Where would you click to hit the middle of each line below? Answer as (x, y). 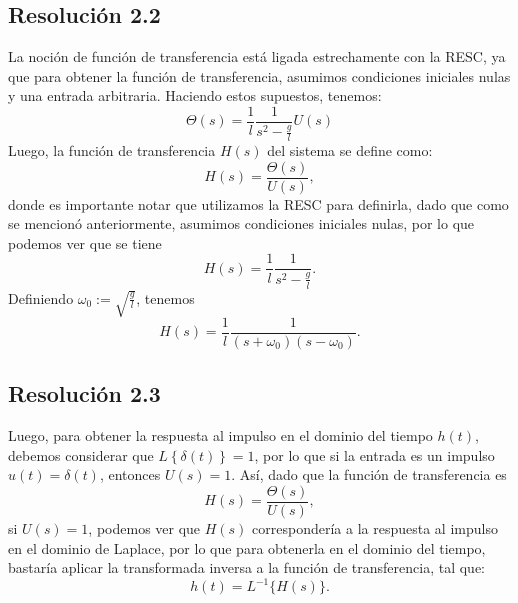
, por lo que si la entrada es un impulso (374, 454)
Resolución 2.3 (84, 393)
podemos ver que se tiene (85, 242)
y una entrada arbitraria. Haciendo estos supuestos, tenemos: (195, 95)
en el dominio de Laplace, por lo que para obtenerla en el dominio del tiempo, (247, 547)
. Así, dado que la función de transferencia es (369, 474)
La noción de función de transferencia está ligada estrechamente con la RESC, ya (257, 56)
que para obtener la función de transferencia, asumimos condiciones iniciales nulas (259, 75)
